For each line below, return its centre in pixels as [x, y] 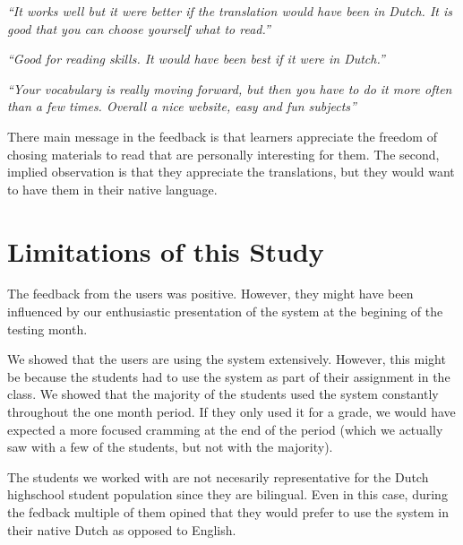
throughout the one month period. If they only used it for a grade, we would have [231, 412]
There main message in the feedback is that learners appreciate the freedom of [222, 136]
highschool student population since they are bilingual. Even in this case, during [227, 494]
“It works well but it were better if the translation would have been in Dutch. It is [230, 11]
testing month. [47, 329]
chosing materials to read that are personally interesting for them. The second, [223, 154]
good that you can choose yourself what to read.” [139, 28]
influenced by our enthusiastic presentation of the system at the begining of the [225, 311]
